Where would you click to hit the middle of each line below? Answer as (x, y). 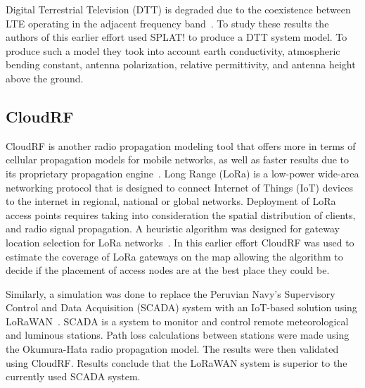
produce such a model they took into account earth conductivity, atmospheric (173, 50)
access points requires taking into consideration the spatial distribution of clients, (181, 214)
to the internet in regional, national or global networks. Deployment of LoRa (171, 201)
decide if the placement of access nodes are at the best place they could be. (168, 270)
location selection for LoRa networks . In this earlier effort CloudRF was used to (180, 242)
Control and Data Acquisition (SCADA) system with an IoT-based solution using (181, 307)
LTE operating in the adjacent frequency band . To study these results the (167, 23)
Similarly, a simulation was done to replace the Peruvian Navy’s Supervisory (171, 293)
